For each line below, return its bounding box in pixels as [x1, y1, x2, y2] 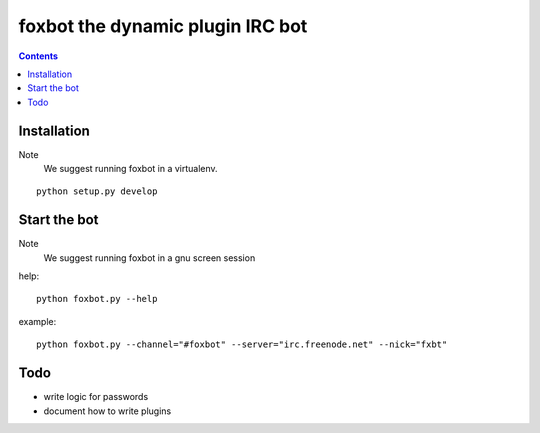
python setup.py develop [36, 186, 158, 197]
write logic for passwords [43, 391, 149, 403]
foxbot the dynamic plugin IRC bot [18, 15, 308, 37]
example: [18, 315, 57, 327]
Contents [18, 50, 59, 62]
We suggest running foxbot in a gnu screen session [43, 251, 256, 264]
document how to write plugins [43, 405, 172, 417]
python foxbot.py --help [36, 293, 158, 305]
